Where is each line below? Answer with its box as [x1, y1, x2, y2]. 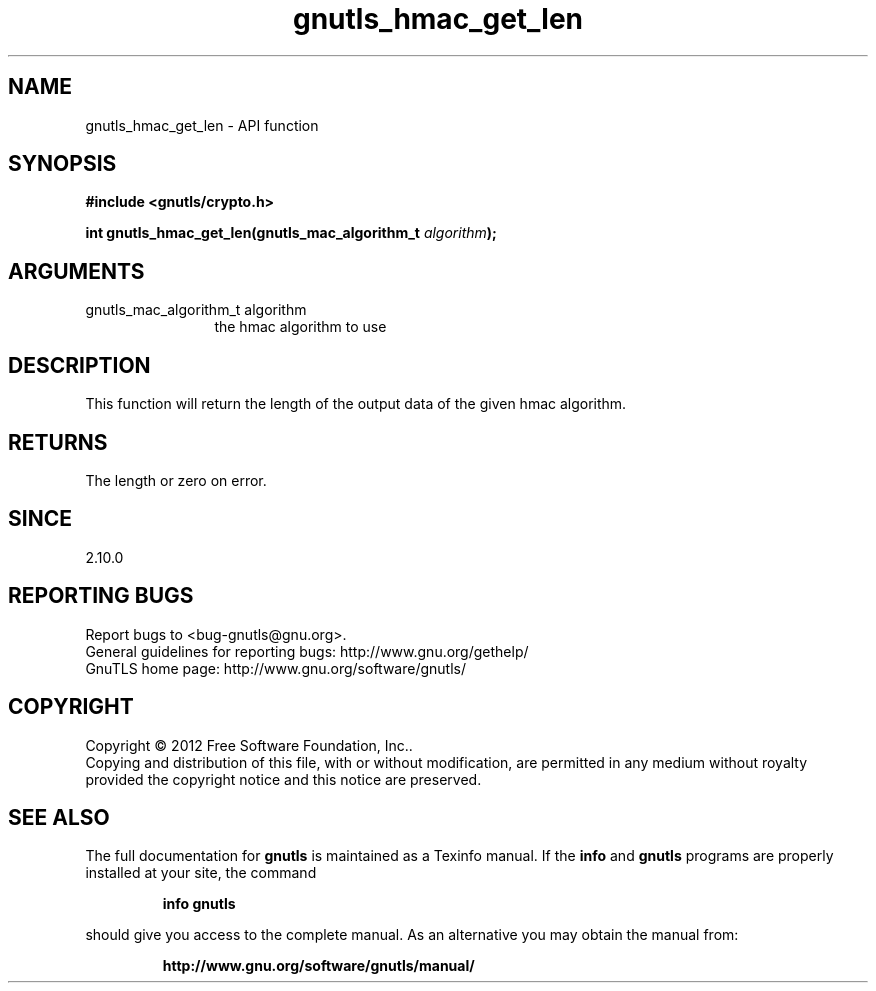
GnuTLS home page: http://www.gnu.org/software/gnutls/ [85, 659, 466, 677]
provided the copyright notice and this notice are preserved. [85, 770, 482, 788]
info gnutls [162, 895, 236, 913]
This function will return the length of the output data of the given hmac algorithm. [85, 395, 627, 413]
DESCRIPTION [8, 352, 151, 378]
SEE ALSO [8, 804, 110, 830]
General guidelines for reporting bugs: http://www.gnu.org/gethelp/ [85, 642, 529, 660]
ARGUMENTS [8, 258, 145, 284]
